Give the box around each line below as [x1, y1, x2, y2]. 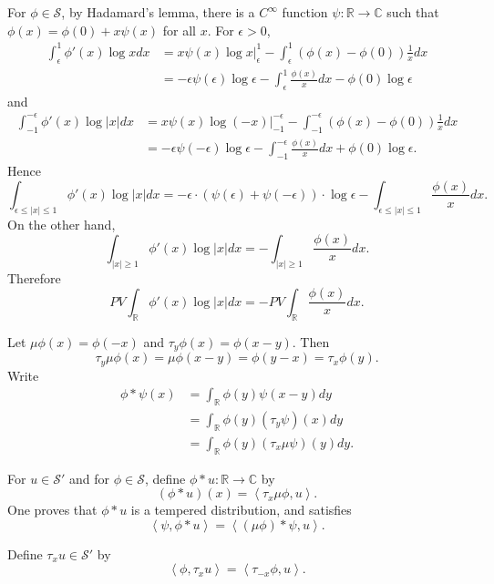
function [282, 3, 328, 21]
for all [162, 20, 196, 39]
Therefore [7, 268, 61, 287]
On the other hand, [7, 214, 116, 233]
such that [386, 3, 439, 21]
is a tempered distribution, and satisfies [130, 500, 352, 519]
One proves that [7, 500, 98, 519]
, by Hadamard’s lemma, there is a [61, 3, 255, 21]
